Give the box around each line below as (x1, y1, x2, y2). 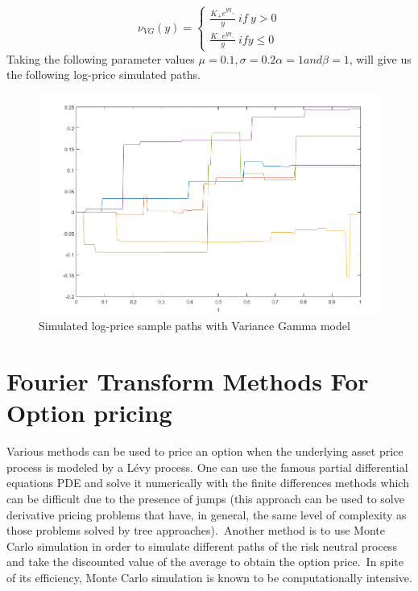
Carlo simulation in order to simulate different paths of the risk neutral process (6, 537, 397, 554)
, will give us (349, 50, 412, 67)
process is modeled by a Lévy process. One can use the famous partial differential (6, 458, 408, 475)
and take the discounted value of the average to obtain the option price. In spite (6, 553, 404, 570)
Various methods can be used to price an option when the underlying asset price (6, 443, 404, 460)
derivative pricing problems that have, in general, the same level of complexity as (6, 506, 407, 523)
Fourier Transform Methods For (6, 365, 369, 398)
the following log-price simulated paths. (6, 66, 201, 83)
